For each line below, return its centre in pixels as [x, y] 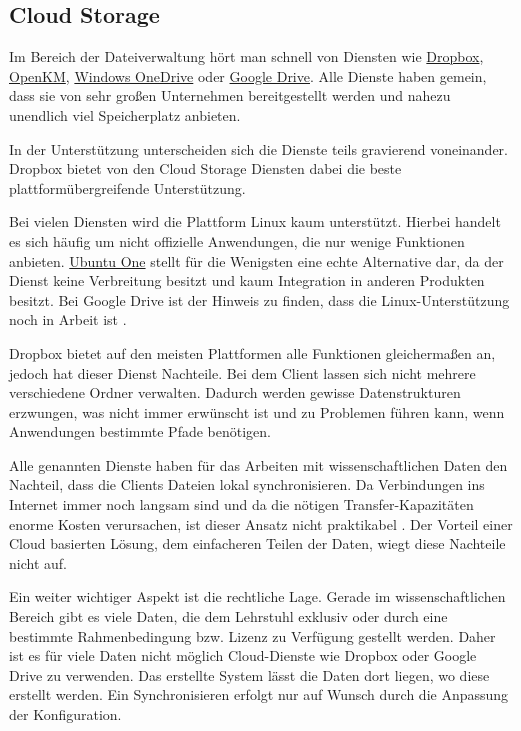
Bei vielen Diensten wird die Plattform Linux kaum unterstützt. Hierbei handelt [255, 221]
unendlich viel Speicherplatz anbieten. [125, 114]
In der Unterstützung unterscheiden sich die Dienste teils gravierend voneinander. [258, 148]
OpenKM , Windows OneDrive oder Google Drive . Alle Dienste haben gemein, [248, 75]
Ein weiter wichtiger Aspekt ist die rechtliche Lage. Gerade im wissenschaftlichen [257, 596]
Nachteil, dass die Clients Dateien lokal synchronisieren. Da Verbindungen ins [247, 484]
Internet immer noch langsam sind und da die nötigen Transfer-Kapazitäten [241, 504]
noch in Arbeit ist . [68, 319]
